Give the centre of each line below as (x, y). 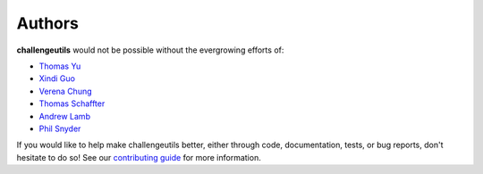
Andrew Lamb (65, 116)
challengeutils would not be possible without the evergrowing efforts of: (150, 50)
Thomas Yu (60, 66)
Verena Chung (66, 91)
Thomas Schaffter (72, 104)
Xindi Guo (57, 79)
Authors (48, 23)
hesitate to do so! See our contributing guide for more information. (139, 157)
